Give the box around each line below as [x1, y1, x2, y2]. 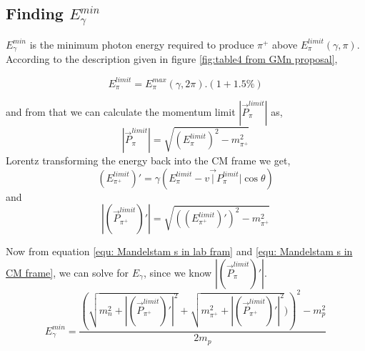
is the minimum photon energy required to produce [29, 36, 254, 51]
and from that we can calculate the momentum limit [6, 104, 236, 119]
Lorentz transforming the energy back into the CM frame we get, [6, 153, 291, 168]
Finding [6, 2, 64, 24]
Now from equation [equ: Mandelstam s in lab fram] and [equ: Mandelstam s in [6, 244, 353, 259]
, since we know [143, 265, 212, 280]
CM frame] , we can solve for [6, 265, 129, 280]
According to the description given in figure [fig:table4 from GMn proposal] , [6, 51, 338, 66]
